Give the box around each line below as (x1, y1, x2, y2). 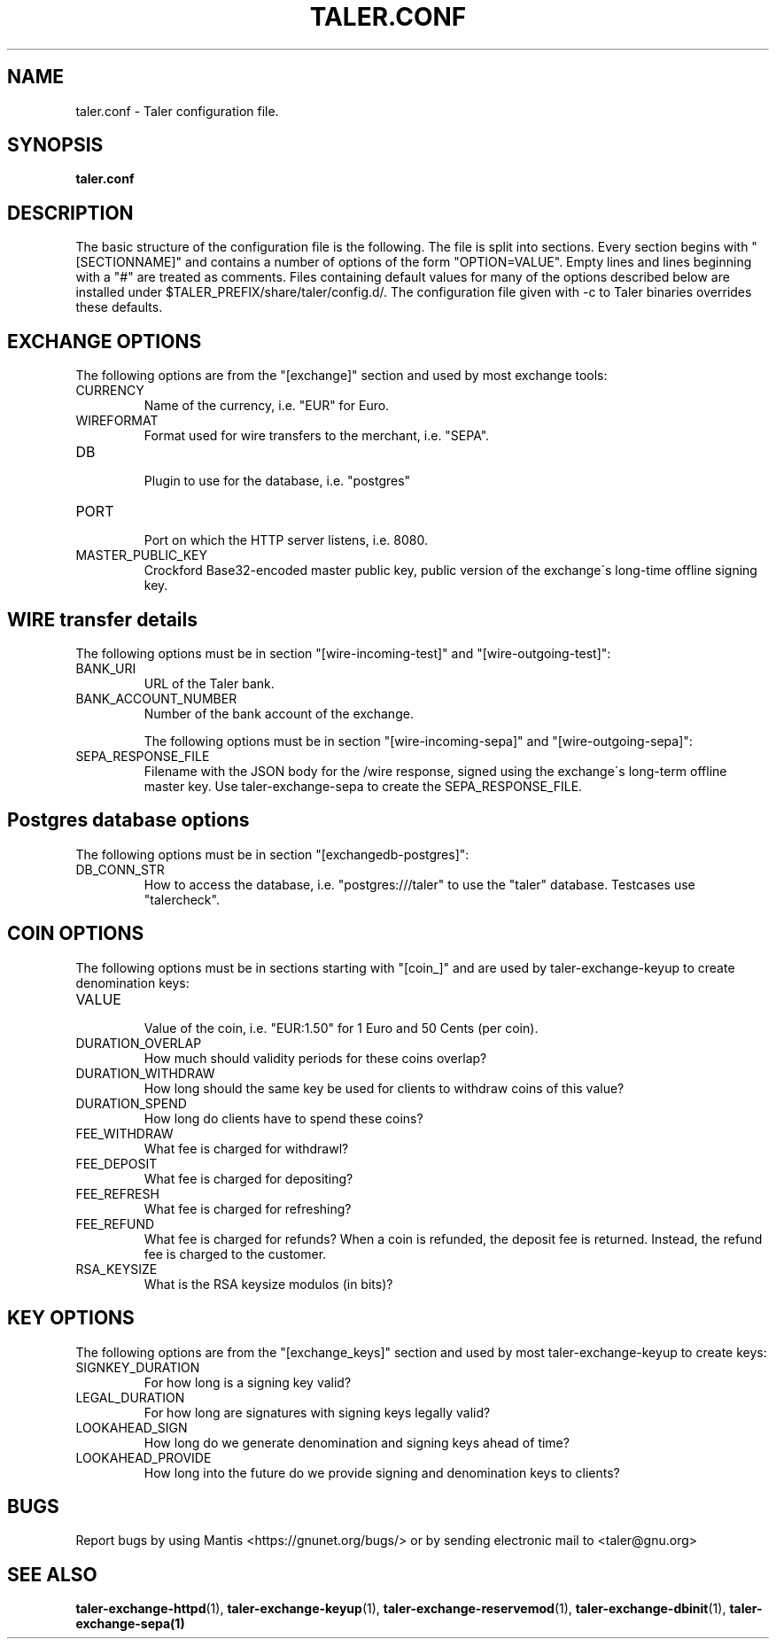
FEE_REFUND (75, 1215, 155, 1231)
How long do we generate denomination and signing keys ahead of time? (144, 1434, 570, 1450)
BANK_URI (75, 660, 136, 676)
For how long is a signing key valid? (144, 1374, 352, 1390)
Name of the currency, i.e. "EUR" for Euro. (144, 398, 390, 414)
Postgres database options (7, 809, 250, 832)
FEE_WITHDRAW (75, 1125, 174, 1141)
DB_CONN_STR (75, 861, 165, 877)
